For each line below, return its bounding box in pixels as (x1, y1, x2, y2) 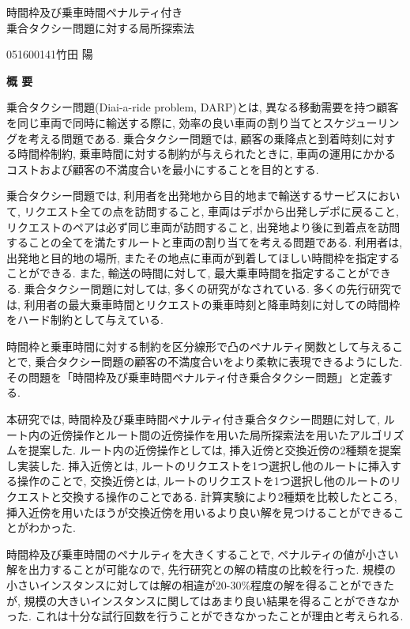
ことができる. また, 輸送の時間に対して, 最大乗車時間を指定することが (6, 265, 369, 281)
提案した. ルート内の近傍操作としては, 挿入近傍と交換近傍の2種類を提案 (28, 442, 401, 458)
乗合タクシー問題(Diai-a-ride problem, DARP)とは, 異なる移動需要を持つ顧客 (6, 99, 399, 115)
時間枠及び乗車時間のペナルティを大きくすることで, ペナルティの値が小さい (6, 545, 399, 562)
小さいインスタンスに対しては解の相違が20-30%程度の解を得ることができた (6, 577, 395, 593)
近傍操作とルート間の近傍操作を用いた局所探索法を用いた (50, 426, 349, 443)
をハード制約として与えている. (6, 311, 164, 328)
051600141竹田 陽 (6, 46, 93, 62)
